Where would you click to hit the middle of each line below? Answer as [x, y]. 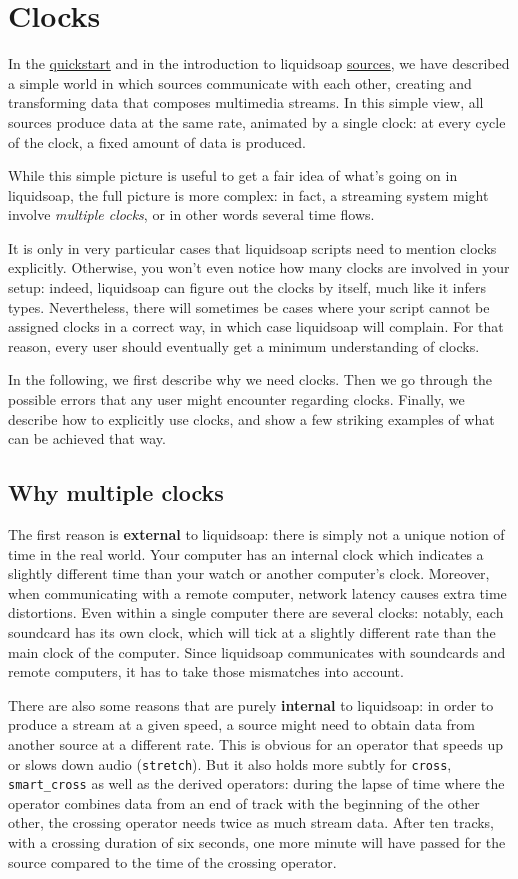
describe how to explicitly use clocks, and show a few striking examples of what [251, 418]
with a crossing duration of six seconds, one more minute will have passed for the [257, 842]
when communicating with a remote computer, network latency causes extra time [257, 592]
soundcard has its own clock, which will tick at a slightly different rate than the [252, 631]
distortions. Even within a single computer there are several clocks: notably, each [256, 612]
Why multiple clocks [116, 492]
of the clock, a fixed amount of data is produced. [157, 141]
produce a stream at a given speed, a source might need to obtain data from [242, 724]
